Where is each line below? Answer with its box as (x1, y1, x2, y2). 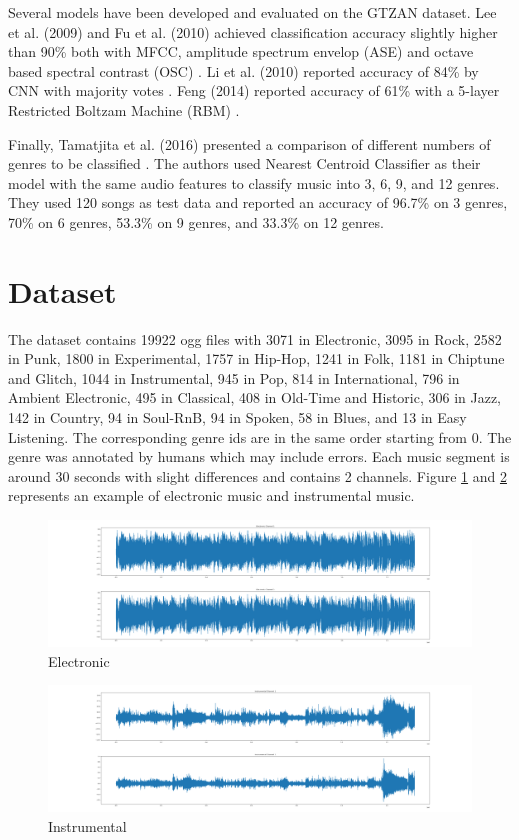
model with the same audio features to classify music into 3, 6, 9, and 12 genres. (8, 172, 500, 193)
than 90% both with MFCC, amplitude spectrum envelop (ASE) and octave (8, 41, 474, 62)
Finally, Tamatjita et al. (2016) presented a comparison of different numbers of (8, 133, 491, 154)
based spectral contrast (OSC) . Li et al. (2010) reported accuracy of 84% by (8, 60, 479, 81)
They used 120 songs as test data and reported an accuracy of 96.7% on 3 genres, (8, 192, 508, 213)
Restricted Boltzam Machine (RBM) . (8, 99, 240, 120)
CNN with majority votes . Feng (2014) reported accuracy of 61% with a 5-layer (8, 80, 500, 101)
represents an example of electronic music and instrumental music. (8, 485, 415, 506)
